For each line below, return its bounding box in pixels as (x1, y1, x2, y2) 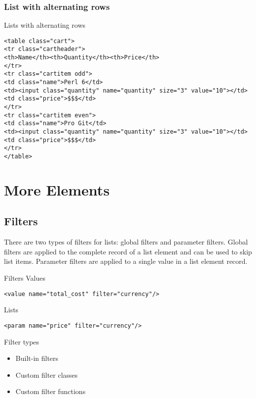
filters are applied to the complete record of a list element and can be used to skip (4, 246, 252, 256)
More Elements (4, 179, 110, 199)
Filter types (4, 336, 39, 347)
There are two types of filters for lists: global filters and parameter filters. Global (4, 237, 248, 247)
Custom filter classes (15, 369, 78, 380)
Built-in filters (15, 353, 59, 363)
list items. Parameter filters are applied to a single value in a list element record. (4, 256, 248, 266)
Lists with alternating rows (4, 20, 86, 30)
